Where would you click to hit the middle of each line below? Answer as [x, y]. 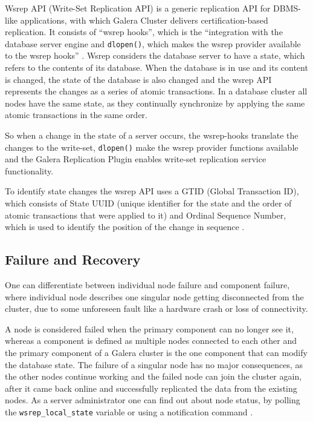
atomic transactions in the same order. [76, 115]
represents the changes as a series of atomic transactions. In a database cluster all [156, 91]
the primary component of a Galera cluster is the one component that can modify [156, 352]
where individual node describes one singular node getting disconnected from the [154, 296]
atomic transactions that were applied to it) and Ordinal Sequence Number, [146, 215]
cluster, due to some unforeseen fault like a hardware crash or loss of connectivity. [156, 308]
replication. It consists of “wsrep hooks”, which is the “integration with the [144, 32]
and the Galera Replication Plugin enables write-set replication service [136, 159]
